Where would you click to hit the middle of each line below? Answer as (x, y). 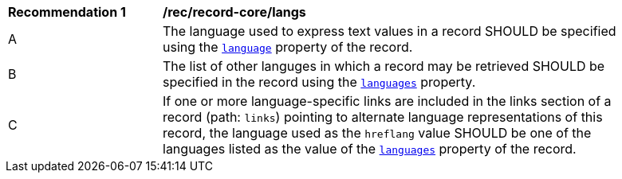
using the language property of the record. (288, 47)
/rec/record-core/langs (234, 12)
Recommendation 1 (67, 12)
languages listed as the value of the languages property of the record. (370, 149)
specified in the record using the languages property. (319, 82)
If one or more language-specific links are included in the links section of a (387, 101)
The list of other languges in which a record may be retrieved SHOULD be (384, 66)
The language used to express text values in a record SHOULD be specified (390, 31)
